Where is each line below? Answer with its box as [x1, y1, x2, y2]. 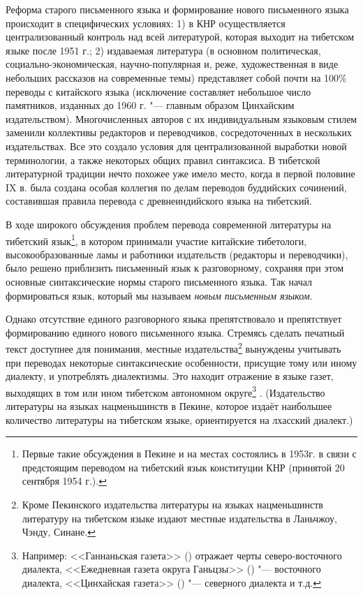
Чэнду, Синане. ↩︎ [22, 524, 96, 539]
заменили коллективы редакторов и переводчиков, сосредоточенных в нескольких [6, 125, 352, 140]
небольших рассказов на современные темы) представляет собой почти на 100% [6, 70, 347, 85]
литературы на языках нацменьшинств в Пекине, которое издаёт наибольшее [6, 399, 332, 413]
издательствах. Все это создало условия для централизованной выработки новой [6, 138, 347, 153]
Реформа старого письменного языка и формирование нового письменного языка [6, 2, 349, 16]
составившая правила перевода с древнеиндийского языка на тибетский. [6, 193, 312, 208]
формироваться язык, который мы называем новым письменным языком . [6, 288, 313, 302]
